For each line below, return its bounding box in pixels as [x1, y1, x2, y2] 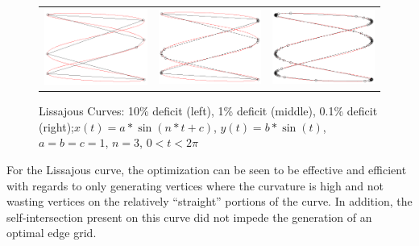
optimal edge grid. [6, 224, 97, 241]
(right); [39, 118, 75, 135]
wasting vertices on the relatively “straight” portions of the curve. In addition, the [6, 193, 413, 210]
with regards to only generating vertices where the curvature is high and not [6, 177, 384, 194]
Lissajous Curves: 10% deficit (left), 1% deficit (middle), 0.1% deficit [39, 102, 378, 119]
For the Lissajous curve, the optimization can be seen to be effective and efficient [6, 161, 407, 178]
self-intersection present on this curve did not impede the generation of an [6, 208, 372, 225]
